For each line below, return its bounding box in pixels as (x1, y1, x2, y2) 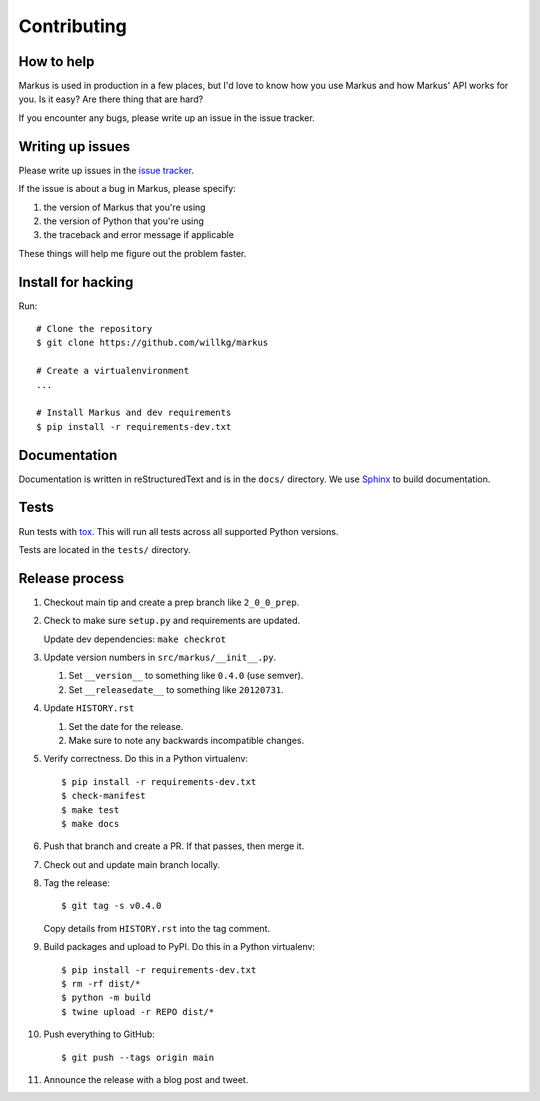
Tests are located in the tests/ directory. (18, 543, 192, 555)
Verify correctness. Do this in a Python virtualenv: (43, 753, 249, 765)
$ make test (61, 804, 120, 815)
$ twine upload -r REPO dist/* (61, 1006, 215, 1017)
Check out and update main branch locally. (43, 858, 220, 870)
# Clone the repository (36, 323, 153, 334)
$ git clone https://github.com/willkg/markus (36, 337, 269, 349)
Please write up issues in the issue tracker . (18, 164, 195, 176)
